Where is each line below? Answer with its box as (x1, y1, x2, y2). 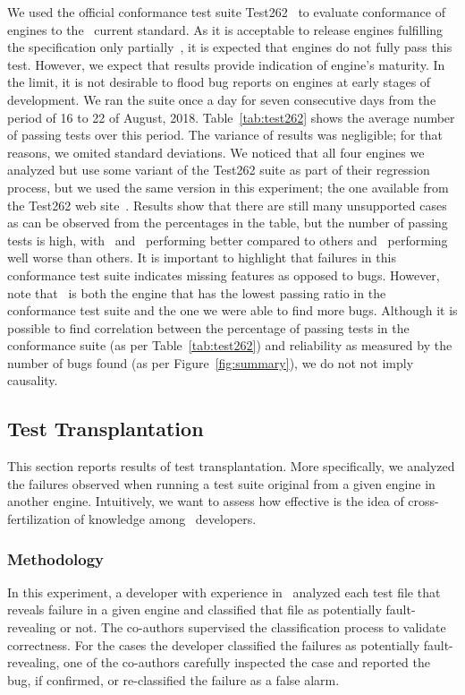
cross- (408, 492, 439, 511)
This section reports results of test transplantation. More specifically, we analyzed (7, 457, 455, 476)
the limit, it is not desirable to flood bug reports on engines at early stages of (7, 73, 431, 91)
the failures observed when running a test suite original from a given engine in (7, 474, 435, 493)
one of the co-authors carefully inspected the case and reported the (63, 653, 430, 672)
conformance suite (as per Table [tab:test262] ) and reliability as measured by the (7, 336, 452, 355)
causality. (7, 371, 58, 390)
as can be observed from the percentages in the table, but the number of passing (7, 213, 448, 232)
